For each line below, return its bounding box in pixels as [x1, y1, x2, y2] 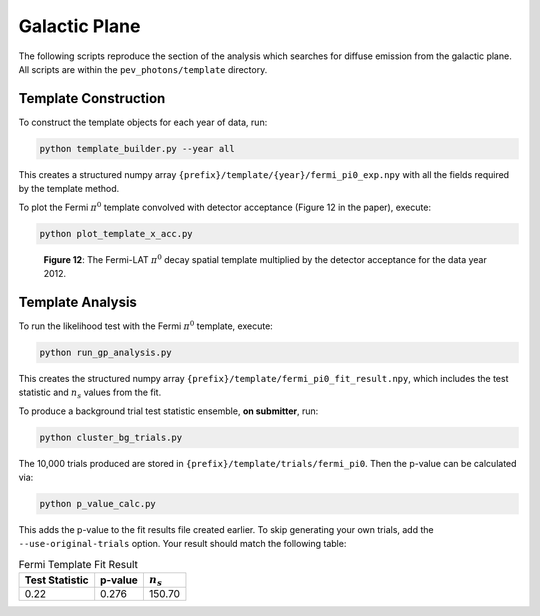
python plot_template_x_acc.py [39, 228, 194, 239]
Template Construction [18, 90, 166, 107]
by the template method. [18, 183, 120, 195]
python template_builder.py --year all [39, 143, 235, 154]
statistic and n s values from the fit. [18, 386, 162, 401]
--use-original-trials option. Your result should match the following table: [18, 538, 347, 550]
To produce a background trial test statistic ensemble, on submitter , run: [18, 405, 319, 417]
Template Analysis [18, 293, 137, 310]
